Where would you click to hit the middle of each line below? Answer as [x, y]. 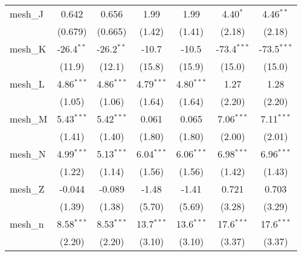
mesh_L [27, 84]
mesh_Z [27, 189]
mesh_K [28, 49]
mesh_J [27, 14]
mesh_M [29, 119]
